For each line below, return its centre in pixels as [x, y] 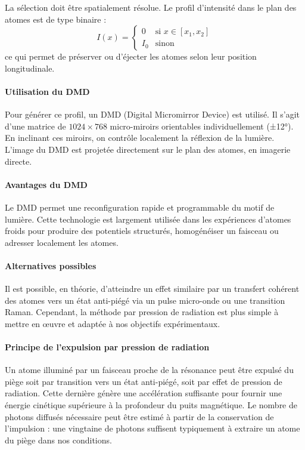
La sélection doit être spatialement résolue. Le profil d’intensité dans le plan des [151, 7]
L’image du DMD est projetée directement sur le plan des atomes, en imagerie [148, 149]
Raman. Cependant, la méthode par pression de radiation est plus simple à [142, 312]
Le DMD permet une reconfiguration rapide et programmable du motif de [140, 207]
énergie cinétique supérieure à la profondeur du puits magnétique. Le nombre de [151, 405]
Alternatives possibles [51, 265]
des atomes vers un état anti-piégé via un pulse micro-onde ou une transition [145, 300]
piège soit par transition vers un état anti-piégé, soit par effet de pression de [144, 381]
